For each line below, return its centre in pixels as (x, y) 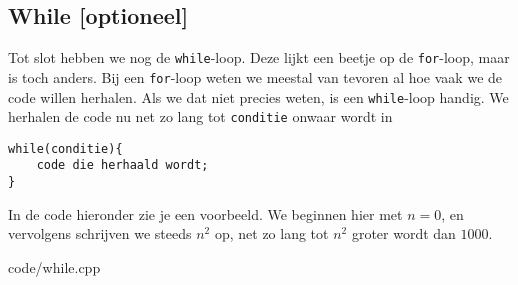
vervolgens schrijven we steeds (100, 233)
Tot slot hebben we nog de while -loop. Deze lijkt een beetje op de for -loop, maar (259, 57)
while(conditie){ (65, 148)
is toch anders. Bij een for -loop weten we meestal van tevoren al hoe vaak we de (255, 76)
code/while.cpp (54, 266)
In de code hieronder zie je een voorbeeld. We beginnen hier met (205, 213)
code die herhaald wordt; (122, 165)
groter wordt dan (403, 233)
